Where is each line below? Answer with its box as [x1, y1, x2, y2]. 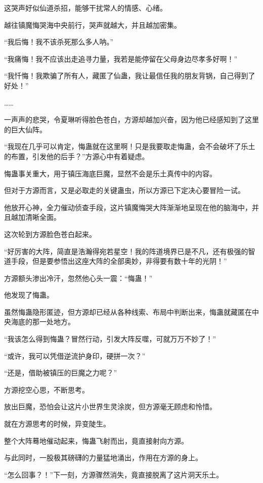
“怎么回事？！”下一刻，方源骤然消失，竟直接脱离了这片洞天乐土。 [4, 469, 224, 479]
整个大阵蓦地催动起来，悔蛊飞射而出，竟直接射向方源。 [4, 435, 188, 446]
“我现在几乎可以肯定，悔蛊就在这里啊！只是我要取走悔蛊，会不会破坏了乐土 [4, 141, 255, 152]
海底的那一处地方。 [11, 316, 75, 327]
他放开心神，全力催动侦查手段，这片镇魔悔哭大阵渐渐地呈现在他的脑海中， [4, 202, 252, 212]
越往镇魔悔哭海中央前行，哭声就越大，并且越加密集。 [4, 19, 181, 30]
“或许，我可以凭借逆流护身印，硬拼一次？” [4, 350, 146, 361]
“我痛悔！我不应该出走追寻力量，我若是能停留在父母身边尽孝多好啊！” [4, 53, 238, 64]
